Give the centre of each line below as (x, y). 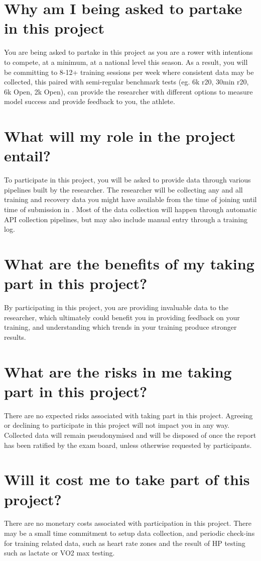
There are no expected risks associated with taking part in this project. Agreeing (128, 415)
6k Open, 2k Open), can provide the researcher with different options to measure (128, 91)
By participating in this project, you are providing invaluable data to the (116, 307)
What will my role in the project (120, 136)
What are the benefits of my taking (129, 263)
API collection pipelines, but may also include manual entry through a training (126, 219)
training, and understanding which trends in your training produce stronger (120, 327)
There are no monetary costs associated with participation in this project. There (128, 523)
